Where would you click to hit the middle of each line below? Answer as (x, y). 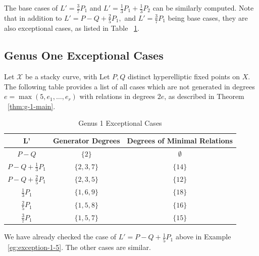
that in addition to (33, 17)
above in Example (203, 237)
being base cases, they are (208, 17)
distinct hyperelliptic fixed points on (184, 76)
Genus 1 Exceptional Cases (120, 123)
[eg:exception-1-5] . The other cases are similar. (79, 247)
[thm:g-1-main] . (32, 106)
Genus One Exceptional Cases (84, 55)
